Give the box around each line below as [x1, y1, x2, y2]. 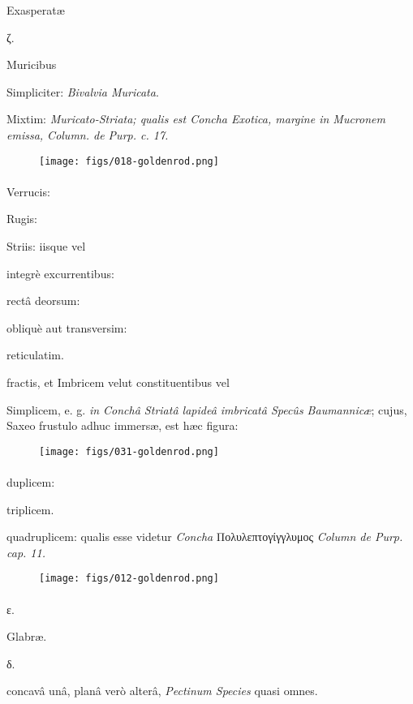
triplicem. [6, 500, 54, 517]
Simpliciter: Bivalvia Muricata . [6, 83, 159, 100]
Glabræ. [6, 628, 47, 645]
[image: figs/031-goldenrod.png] [39, 445, 219, 457]
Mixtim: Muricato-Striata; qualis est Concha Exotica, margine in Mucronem [6, 110, 385, 127]
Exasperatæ [6, 2, 65, 18]
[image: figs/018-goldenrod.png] [39, 155, 219, 167]
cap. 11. [6, 543, 45, 560]
